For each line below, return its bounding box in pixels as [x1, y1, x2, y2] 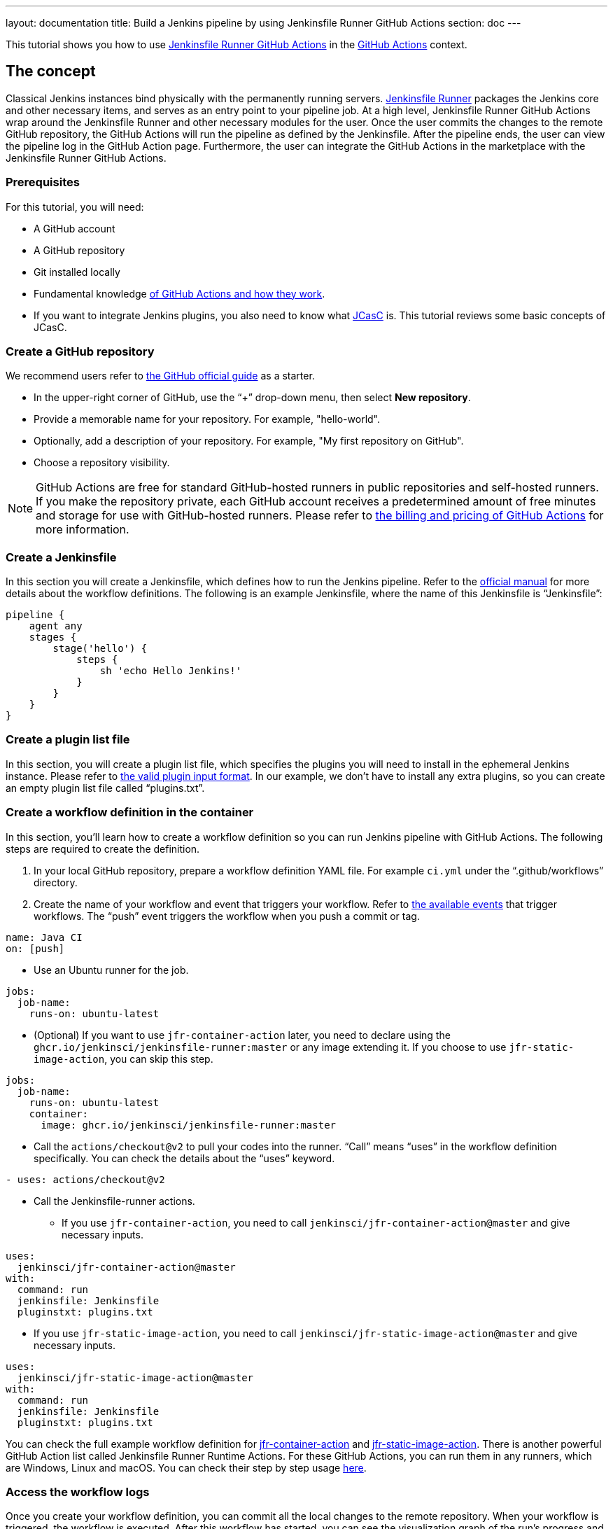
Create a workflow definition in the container [6, 805, 254, 820]
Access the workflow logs [6, 1484, 150, 1499]
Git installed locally [34, 265, 120, 278]
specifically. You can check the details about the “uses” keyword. [34, 1152, 335, 1164]
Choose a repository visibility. [34, 456, 170, 469]
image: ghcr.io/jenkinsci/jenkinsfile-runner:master [41, 1119, 337, 1131]
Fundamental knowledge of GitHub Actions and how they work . [34, 287, 325, 300]
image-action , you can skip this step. [34, 1052, 213, 1065]
